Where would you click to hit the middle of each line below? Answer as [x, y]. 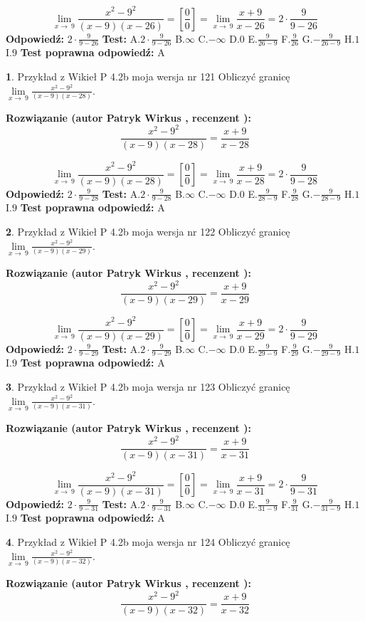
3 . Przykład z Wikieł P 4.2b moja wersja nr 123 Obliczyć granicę [148, 387]
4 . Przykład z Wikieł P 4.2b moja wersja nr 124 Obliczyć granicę [148, 542]
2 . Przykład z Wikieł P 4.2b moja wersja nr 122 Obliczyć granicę [148, 232]
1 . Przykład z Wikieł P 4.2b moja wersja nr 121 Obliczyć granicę [148, 76]
